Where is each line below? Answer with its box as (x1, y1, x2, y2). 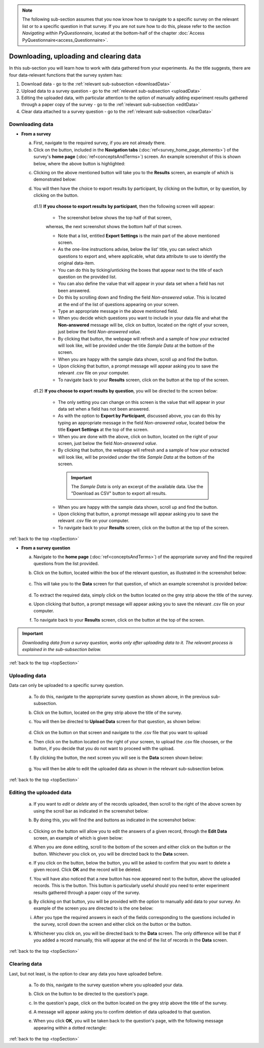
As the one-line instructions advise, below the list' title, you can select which (58, 246, 212, 252)
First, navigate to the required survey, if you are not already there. (33, 140, 166, 146)
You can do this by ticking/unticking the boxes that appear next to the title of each (58, 267, 223, 273)
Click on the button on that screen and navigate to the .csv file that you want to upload (33, 730, 208, 735)
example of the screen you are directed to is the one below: (33, 905, 154, 911)
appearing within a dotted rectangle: (33, 1024, 107, 1030)
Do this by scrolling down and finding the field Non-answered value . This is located (58, 294, 226, 300)
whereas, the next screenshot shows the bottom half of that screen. (45, 224, 183, 230)
